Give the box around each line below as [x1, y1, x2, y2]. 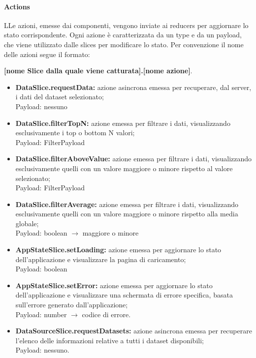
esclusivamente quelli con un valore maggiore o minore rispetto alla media [15, 209, 238, 219]
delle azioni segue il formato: [4, 49, 90, 59]
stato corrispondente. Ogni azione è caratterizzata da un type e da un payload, [4, 30, 242, 40]
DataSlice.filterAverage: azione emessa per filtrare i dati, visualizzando [15, 199, 239, 209]
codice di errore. [82, 309, 131, 319]
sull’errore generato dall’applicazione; [15, 299, 128, 310]
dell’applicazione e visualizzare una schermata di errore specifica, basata [15, 290, 233, 300]
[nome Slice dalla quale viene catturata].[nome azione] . [4, 65, 192, 76]
